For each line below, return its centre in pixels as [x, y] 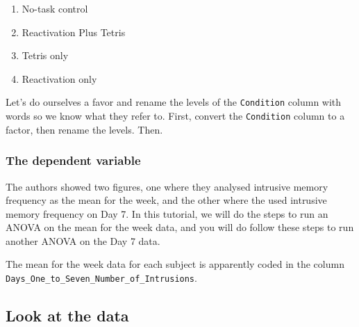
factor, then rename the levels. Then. [84, 129]
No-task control [55, 8]
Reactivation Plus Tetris [74, 32]
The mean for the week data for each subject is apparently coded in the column [175, 264]
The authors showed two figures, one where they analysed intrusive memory [167, 186]
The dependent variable [73, 160]
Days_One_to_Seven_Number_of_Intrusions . [101, 278]
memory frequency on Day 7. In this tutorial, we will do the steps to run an [167, 213]
